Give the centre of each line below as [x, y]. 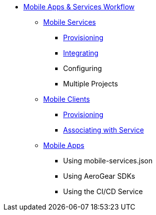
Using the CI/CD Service [103, 191]
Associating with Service [104, 130]
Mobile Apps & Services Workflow [79, 7]
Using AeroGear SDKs [99, 176]
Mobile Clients [67, 99]
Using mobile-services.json [108, 161]
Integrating [81, 53]
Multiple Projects [91, 84]
